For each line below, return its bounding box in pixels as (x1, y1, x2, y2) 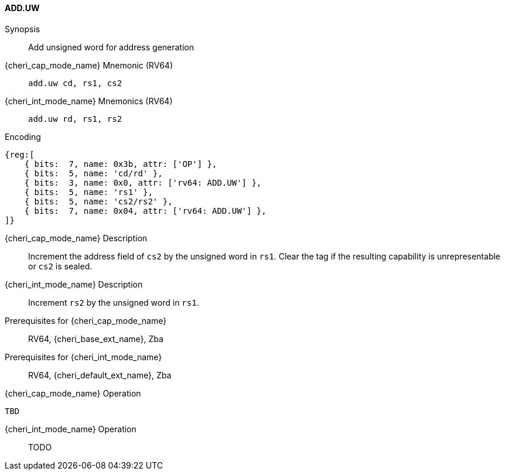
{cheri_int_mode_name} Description (5, 279, 143, 289)
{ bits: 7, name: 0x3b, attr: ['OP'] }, (24, 159, 217, 169)
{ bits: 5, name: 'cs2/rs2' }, (24, 196, 173, 206)
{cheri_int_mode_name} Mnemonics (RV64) (5, 95, 173, 106)
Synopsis (5, 23, 40, 34)
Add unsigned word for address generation (28, 42, 194, 52)
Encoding (5, 131, 41, 142)
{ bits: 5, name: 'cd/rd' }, (24, 168, 163, 178)
